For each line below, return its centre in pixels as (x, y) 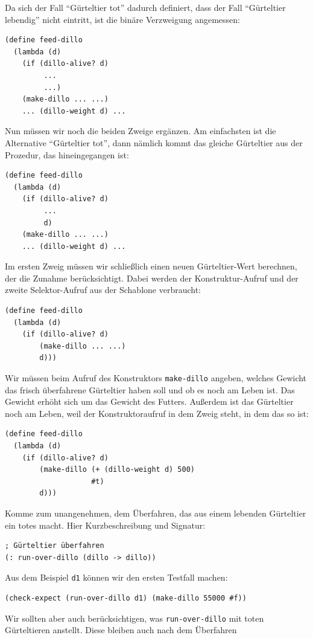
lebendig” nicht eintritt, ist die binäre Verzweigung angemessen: (123, 19)
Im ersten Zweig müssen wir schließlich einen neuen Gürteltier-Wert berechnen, (151, 266)
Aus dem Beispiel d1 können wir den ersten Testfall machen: (116, 577)
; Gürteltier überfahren (55, 546)
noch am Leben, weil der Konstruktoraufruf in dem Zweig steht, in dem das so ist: (157, 413)
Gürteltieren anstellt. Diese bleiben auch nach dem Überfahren (121, 630)
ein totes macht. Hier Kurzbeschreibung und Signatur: (105, 525)
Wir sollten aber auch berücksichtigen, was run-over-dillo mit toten (134, 618)
